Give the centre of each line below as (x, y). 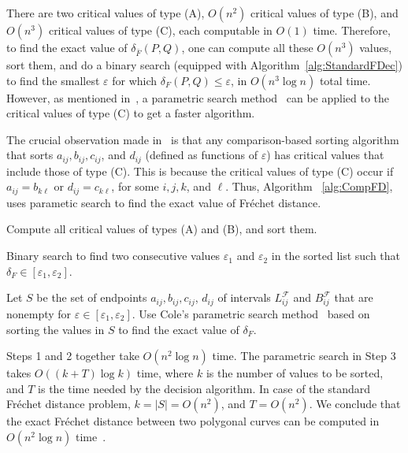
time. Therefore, (352, 30)
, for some (135, 186)
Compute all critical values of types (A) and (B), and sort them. (162, 229)
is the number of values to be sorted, (295, 373)
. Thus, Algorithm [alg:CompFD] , (309, 186)
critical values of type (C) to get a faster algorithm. (131, 113)
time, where (165, 373)
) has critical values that (325, 155)
